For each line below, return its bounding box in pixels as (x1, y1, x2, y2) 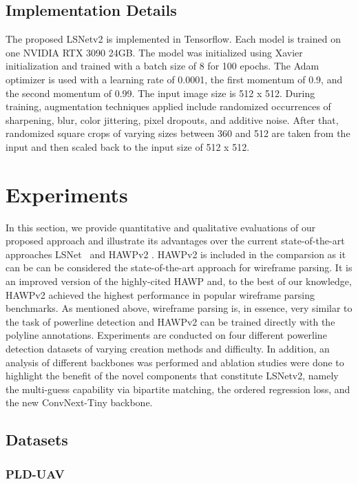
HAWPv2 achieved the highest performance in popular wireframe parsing (6, 287, 315, 302)
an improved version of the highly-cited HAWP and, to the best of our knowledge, (6, 274, 352, 288)
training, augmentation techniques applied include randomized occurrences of (6, 99, 331, 114)
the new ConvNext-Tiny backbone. (6, 395, 153, 410)
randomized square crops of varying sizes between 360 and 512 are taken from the (6, 126, 350, 140)
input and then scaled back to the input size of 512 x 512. (6, 139, 250, 154)
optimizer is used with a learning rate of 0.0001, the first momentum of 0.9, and (6, 72, 343, 86)
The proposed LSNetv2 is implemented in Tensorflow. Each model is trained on (6, 32, 341, 46)
